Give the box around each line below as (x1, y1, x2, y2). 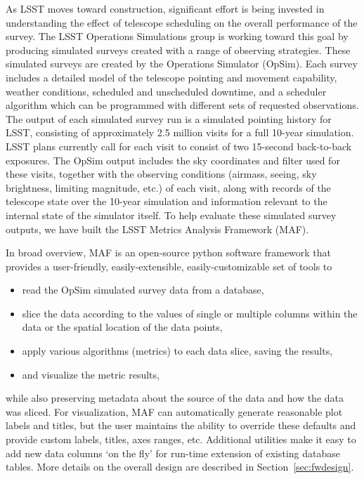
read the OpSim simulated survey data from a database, (22, 282, 264, 297)
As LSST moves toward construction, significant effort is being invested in (6, 1, 325, 15)
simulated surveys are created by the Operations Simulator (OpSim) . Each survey (6, 56, 358, 71)
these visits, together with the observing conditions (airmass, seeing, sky (6, 166, 317, 181)
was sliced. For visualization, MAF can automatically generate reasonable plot (6, 404, 343, 419)
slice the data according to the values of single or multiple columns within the (22, 306, 358, 320)
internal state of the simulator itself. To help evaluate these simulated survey (6, 207, 337, 222)
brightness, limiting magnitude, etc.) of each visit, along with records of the (6, 180, 331, 195)
